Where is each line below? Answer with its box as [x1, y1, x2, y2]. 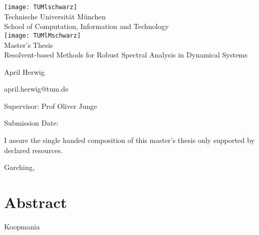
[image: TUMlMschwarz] [4, 32, 81, 39]
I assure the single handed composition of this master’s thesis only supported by [4, 135, 255, 145]
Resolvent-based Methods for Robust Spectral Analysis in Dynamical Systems [4, 49, 248, 60]
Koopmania [4, 221, 40, 231]
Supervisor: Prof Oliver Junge [4, 100, 97, 111]
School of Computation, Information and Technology [4, 21, 169, 32]
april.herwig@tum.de [4, 83, 69, 94]
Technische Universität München [4, 11, 106, 21]
